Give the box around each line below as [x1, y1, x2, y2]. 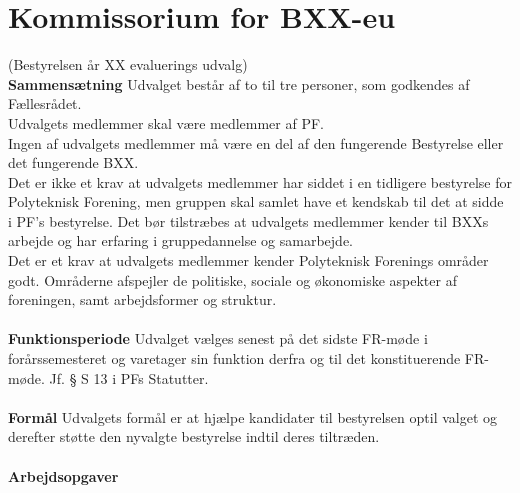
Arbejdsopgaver [8, 465, 119, 486]
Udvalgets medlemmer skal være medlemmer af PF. [8, 112, 324, 133]
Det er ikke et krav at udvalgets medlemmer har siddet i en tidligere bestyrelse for [8, 171, 512, 192]
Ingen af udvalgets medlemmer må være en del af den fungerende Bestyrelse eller [8, 132, 504, 153]
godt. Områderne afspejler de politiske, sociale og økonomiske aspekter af [8, 269, 457, 290]
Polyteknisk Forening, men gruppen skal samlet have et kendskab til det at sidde [8, 191, 504, 212]
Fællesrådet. [8, 93, 82, 114]
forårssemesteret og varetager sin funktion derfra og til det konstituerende [8, 348, 461, 369]
